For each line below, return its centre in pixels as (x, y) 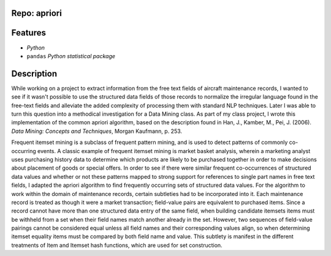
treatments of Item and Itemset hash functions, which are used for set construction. (117, 245)
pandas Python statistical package (71, 56)
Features (29, 33)
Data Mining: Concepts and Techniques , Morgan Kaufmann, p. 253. (97, 131)
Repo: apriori (37, 13)
